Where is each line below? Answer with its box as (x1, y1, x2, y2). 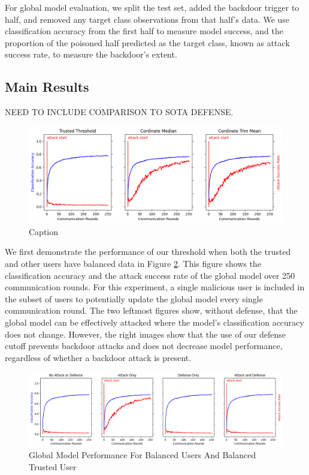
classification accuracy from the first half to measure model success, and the (5, 25, 283, 37)
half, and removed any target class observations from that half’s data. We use (5, 13, 290, 25)
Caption (29, 225, 59, 237)
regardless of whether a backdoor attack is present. (5, 351, 192, 363)
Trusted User (29, 460, 77, 473)
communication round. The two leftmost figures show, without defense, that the (5, 304, 298, 317)
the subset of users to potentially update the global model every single (5, 292, 263, 305)
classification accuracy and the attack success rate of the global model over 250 (5, 269, 295, 281)
